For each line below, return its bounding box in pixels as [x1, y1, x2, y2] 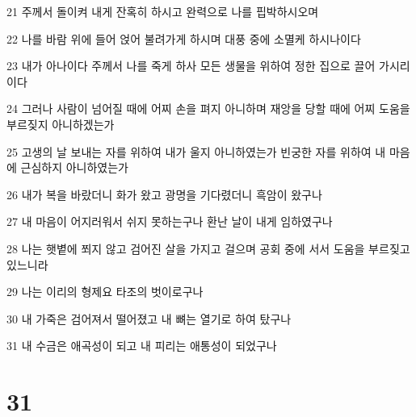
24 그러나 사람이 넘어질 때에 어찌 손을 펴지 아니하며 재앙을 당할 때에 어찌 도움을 [6, 100, 410, 117]
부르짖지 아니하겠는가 [6, 115, 115, 132]
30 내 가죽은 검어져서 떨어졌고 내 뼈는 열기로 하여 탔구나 [6, 310, 292, 327]
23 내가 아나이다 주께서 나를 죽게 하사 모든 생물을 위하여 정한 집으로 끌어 [6, 57, 376, 74]
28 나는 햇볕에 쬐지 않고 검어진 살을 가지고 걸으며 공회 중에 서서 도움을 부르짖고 [6, 240, 410, 256]
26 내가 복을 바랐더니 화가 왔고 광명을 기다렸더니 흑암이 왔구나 [6, 186, 322, 202]
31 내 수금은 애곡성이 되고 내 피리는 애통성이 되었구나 [6, 337, 277, 354]
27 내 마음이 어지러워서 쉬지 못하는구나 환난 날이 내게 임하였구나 [6, 213, 333, 230]
